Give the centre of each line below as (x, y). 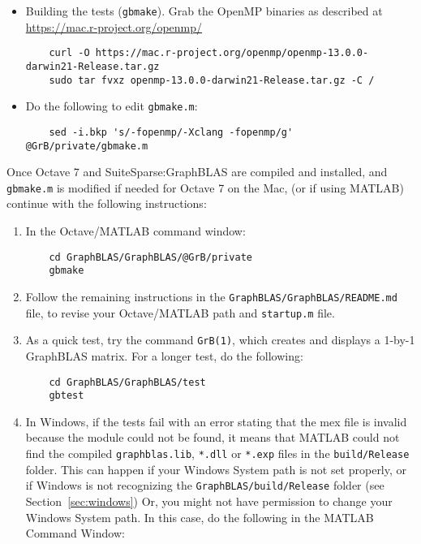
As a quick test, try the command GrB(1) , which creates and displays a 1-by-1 (220, 340)
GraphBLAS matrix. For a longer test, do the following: (164, 355)
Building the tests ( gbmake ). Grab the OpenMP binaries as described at (204, 11)
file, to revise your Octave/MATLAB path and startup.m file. (180, 312)
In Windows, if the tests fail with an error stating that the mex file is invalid (216, 421)
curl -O (69, 53)
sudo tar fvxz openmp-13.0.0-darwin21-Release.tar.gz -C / (212, 80)
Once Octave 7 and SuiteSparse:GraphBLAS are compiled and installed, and (197, 172)
